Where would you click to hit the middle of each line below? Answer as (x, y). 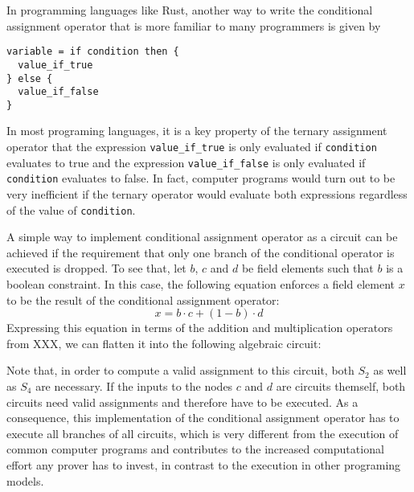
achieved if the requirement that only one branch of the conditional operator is (201, 252)
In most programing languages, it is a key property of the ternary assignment (197, 131)
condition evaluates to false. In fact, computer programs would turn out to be (201, 178)
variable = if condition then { (93, 52)
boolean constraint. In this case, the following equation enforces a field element (201, 284)
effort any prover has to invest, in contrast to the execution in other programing (204, 465)
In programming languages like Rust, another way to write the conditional (190, 10)
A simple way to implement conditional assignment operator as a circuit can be (202, 237)
